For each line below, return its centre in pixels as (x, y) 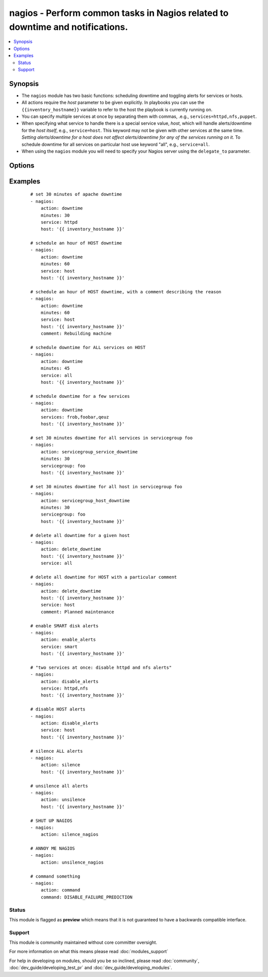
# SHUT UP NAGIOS (51, 821)
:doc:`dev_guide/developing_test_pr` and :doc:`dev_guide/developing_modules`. (91, 968)
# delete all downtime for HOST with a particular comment (104, 577)
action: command (60, 890)
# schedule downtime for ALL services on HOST (88, 347)
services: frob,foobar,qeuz (75, 417)
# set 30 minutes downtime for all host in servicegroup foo (106, 487)
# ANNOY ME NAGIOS (53, 848)
